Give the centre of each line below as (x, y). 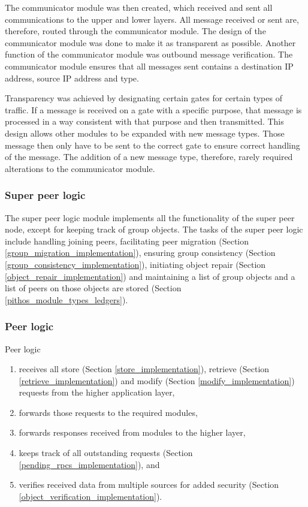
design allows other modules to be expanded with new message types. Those (145, 133)
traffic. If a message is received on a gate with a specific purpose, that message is (153, 109)
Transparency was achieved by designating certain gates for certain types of (144, 98)
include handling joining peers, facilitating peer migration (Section (127, 241)
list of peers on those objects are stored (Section (93, 288)
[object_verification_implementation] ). (90, 496)
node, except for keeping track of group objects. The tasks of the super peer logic (154, 229)
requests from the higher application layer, (97, 392)
